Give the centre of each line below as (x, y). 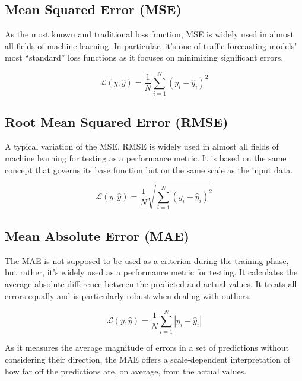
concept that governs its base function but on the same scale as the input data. (149, 169)
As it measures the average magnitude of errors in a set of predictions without (147, 347)
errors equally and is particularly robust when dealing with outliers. (128, 295)
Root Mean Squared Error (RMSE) (117, 121)
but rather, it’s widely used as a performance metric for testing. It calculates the (151, 272)
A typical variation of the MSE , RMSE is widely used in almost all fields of (142, 146)
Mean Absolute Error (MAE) (97, 236)
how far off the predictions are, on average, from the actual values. (126, 371)
